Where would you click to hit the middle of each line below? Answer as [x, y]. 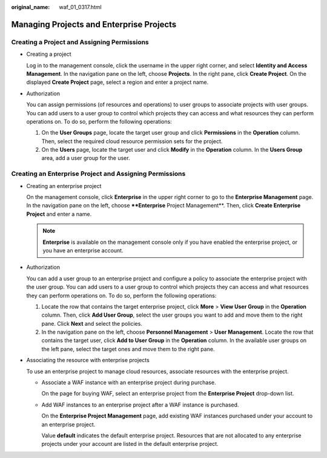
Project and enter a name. [59, 214]
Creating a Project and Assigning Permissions [80, 42]
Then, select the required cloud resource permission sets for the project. [132, 141]
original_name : [31, 7]
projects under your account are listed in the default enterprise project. [130, 444]
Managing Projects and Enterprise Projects [94, 24]
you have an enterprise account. [83, 250]
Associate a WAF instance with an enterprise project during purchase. [129, 383]
